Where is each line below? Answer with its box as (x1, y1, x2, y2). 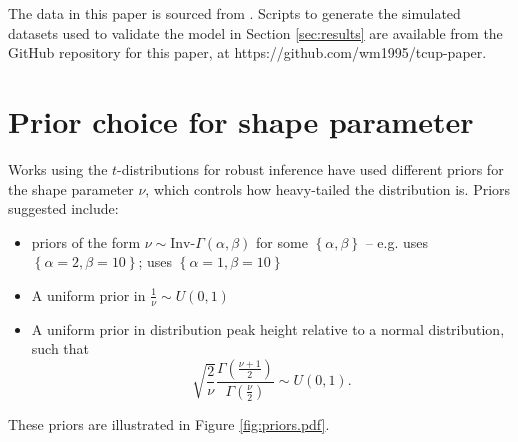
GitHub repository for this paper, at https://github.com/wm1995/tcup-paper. (8, 42, 487, 63)
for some (256, 231, 308, 252)
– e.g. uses (365, 231, 429, 252)
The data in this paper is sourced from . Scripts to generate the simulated (8, 3, 461, 23)
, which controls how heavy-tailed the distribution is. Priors (145, 178, 511, 199)
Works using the (8, 158, 108, 179)
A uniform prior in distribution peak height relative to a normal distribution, (31, 318, 505, 339)
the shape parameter (8, 178, 134, 199)
